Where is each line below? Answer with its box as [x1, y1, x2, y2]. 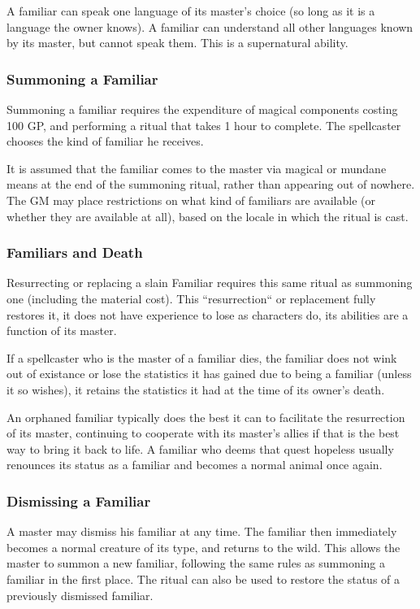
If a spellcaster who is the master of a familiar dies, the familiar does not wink [6, 349, 397, 366]
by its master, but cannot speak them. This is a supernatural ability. [6, 34, 349, 51]
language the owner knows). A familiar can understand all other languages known [6, 18, 414, 35]
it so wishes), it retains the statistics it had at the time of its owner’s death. [6, 381, 385, 398]
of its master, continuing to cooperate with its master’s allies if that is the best [6, 424, 400, 442]
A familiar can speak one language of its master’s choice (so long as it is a [6, 2, 375, 19]
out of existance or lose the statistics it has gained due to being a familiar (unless [6, 365, 412, 382]
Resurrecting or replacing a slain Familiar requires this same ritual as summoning [6, 274, 413, 291]
